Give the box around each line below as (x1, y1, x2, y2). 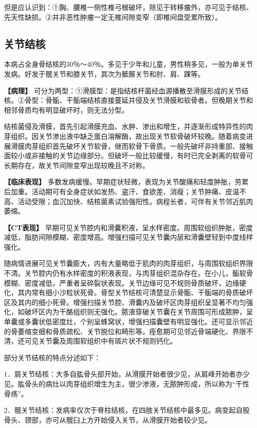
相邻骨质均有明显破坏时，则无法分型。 (4, 104, 128, 115)
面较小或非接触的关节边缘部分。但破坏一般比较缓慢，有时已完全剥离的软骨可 (4, 150, 253, 161)
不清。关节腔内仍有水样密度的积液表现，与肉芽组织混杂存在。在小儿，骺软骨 (4, 268, 253, 278)
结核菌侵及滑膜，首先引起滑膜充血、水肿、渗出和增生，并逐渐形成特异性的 (4, 121, 246, 131)
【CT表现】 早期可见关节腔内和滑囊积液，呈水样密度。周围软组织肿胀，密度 (4, 222, 253, 232)
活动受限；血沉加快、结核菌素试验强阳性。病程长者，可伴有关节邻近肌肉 (17, 196, 253, 206)
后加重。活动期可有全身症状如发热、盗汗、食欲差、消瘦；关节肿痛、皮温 (4, 186, 239, 196)
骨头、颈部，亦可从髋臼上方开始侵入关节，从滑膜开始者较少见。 (4, 414, 212, 425)
